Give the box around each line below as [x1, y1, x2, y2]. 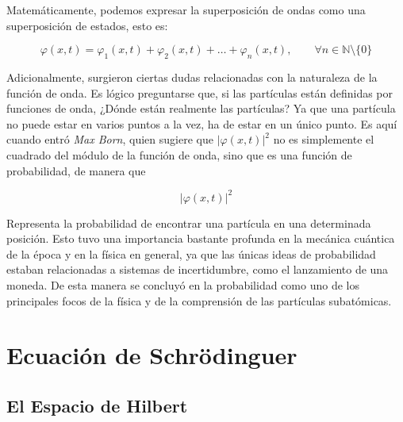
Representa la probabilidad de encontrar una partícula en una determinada [6, 214, 371, 231]
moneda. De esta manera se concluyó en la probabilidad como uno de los [6, 277, 359, 293]
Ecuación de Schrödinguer [6, 339, 297, 371]
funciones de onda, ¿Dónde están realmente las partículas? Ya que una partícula [6, 100, 396, 117]
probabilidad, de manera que [6, 162, 146, 178]
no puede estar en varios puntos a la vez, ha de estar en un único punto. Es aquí [6, 115, 397, 132]
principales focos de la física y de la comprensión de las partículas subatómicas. [6, 292, 392, 309]
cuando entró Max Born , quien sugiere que [6, 131, 213, 148]
